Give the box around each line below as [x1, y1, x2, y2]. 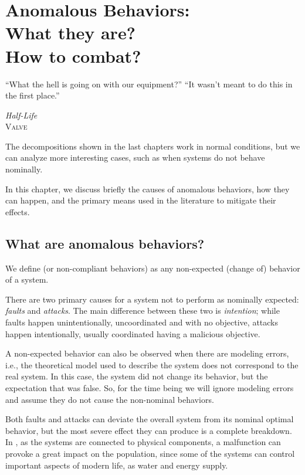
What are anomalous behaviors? [5, 234, 205, 252]
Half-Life [5, 108, 38, 121]
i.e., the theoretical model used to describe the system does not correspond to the [5, 358, 299, 371]
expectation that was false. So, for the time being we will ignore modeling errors [5, 381, 294, 393]
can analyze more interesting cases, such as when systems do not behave [5, 151, 265, 164]
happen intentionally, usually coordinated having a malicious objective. [5, 327, 260, 340]
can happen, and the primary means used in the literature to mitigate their [5, 194, 276, 206]
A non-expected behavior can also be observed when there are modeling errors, [5, 347, 289, 359]
